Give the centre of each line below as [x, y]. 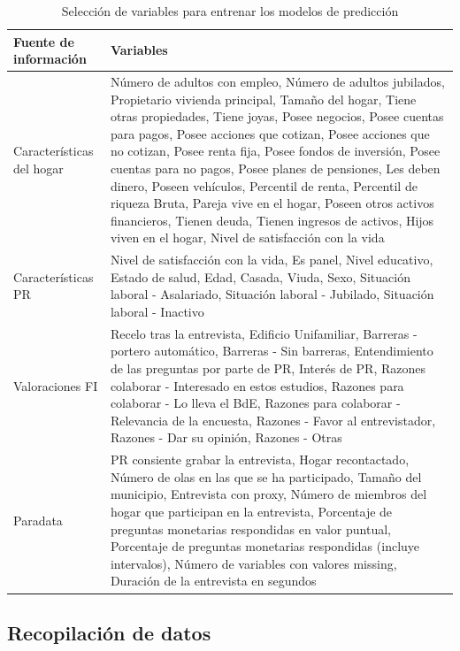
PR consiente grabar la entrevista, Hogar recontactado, [260, 460]
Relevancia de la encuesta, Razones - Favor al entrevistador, [273, 420]
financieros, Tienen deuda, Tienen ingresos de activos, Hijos [272, 220]
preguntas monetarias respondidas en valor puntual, [250, 528]
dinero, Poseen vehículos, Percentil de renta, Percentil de [264, 185]
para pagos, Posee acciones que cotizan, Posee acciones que [270, 133]
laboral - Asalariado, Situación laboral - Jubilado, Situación [272, 294]
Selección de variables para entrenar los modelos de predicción [230, 11]
